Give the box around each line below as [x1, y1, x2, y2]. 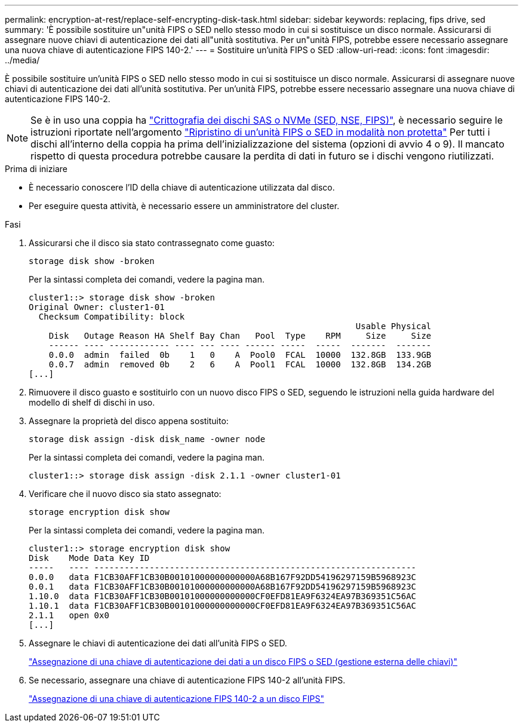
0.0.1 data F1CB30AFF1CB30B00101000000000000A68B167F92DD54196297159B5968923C [29, 582, 417, 591]
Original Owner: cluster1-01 [29, 302, 165, 312]
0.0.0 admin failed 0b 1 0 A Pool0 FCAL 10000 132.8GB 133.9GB [48, 350, 432, 360]
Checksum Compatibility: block [38, 312, 185, 321]
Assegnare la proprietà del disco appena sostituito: [29, 416, 229, 426]
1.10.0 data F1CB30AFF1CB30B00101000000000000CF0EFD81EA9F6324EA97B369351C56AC [29, 591, 417, 601]
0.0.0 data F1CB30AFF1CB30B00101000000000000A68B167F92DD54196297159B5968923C [29, 572, 417, 582]
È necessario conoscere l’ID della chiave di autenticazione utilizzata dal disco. [29, 182, 335, 192]
